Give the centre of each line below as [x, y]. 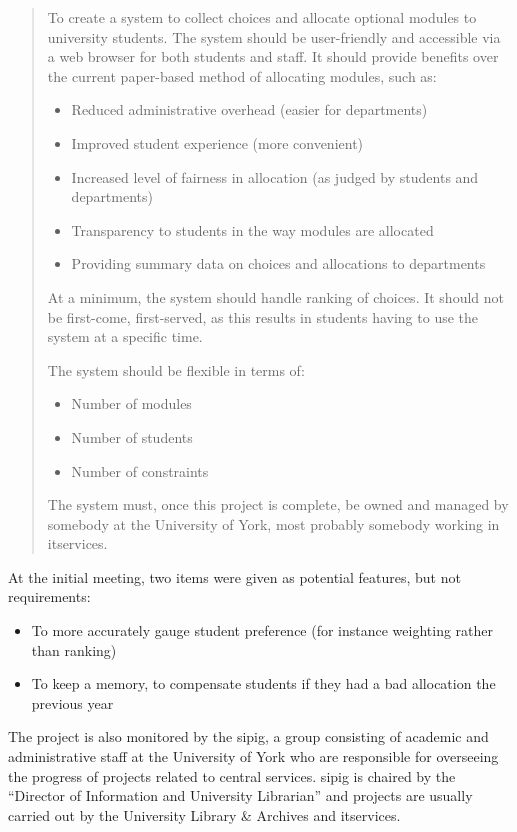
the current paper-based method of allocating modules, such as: [242, 75]
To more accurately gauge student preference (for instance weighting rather [262, 630]
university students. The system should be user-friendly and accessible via [274, 36]
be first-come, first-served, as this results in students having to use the [263, 316]
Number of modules [131, 403]
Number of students [132, 436]
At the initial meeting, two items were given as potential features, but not [234, 576]
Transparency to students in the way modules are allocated [252, 229]
